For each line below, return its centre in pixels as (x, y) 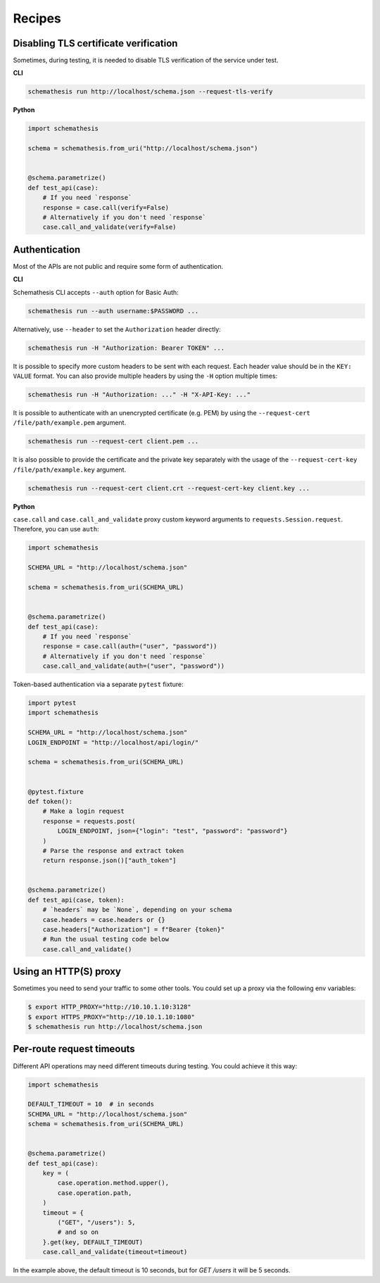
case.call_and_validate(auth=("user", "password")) (134, 666)
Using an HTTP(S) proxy (67, 972)
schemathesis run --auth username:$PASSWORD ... (113, 311)
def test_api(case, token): (76, 900)
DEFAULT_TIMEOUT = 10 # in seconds (91, 1104)
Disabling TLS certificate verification (95, 43)
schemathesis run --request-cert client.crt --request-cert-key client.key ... (169, 488)
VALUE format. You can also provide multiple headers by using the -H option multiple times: (145, 376)
